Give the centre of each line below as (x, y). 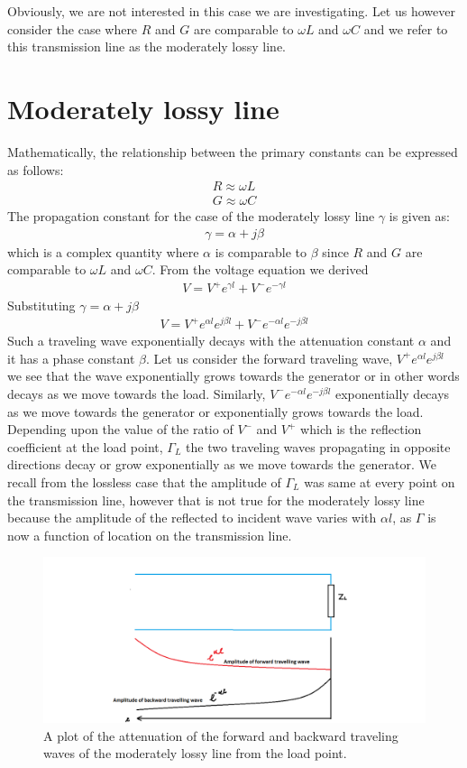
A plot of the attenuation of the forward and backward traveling (221, 735)
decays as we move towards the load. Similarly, (137, 393)
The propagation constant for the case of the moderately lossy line (191, 216)
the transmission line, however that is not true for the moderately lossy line (216, 500)
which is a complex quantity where (103, 251)
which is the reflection (361, 429)
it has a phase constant (71, 358)
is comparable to (261, 251)
